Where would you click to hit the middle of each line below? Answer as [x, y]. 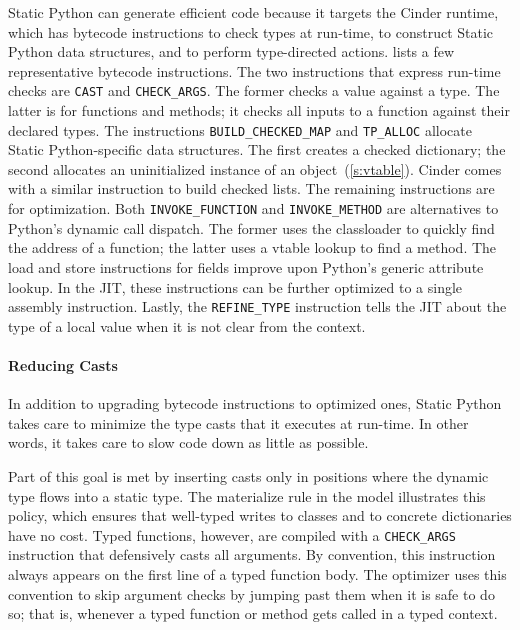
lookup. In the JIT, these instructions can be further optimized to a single [235, 286]
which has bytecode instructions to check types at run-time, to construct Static [251, 31]
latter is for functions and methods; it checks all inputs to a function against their [259, 110]
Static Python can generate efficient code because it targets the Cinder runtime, [253, 12]
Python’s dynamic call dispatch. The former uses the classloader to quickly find [251, 227]
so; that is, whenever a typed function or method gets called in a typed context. [253, 613]
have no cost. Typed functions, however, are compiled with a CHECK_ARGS [232, 534]
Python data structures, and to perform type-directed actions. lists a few [231, 51]
